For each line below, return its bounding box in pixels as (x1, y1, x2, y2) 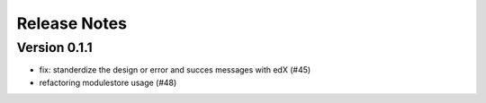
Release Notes (16, 13, 128, 33)
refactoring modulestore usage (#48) (39, 77, 177, 88)
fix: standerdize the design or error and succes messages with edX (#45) (39, 64, 311, 75)
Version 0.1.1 (16, 39, 94, 56)
